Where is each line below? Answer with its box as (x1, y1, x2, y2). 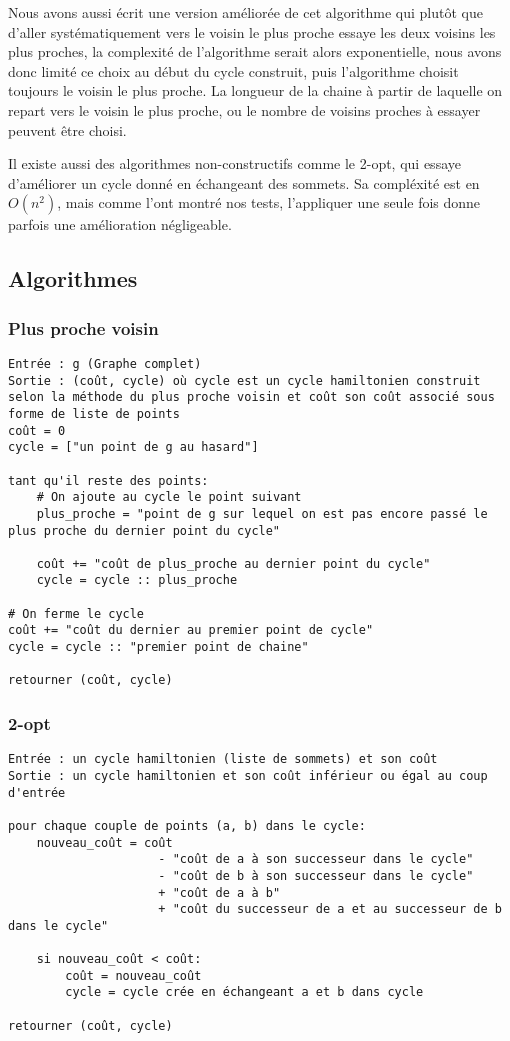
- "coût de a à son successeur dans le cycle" (158, 852, 474, 867)
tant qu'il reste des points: (8, 473, 209, 488)
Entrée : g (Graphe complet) (8, 356, 202, 371)
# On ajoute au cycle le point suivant (36, 490, 302, 505)
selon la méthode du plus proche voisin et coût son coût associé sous (8, 390, 495, 405)
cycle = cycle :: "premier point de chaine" (8, 640, 309, 655)
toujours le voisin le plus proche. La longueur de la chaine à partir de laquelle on (8, 80, 503, 101)
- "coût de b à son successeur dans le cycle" (158, 868, 474, 883)
